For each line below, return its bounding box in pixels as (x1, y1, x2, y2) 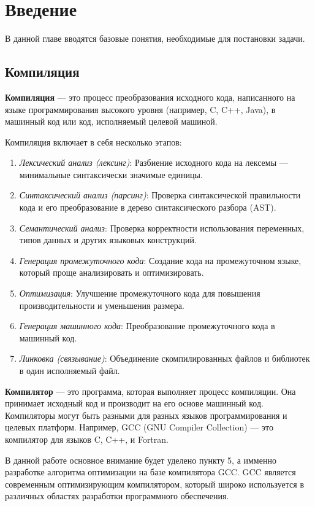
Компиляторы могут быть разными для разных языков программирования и (5, 408, 287, 421)
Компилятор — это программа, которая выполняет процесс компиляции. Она (5, 384, 296, 397)
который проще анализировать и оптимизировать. (19, 266, 204, 279)
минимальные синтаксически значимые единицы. (19, 168, 203, 181)
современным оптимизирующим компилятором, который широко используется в (5, 477, 305, 490)
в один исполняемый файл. (19, 364, 120, 377)
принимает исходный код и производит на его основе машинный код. (5, 397, 264, 410)
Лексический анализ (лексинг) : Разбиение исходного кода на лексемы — (19, 156, 288, 169)
